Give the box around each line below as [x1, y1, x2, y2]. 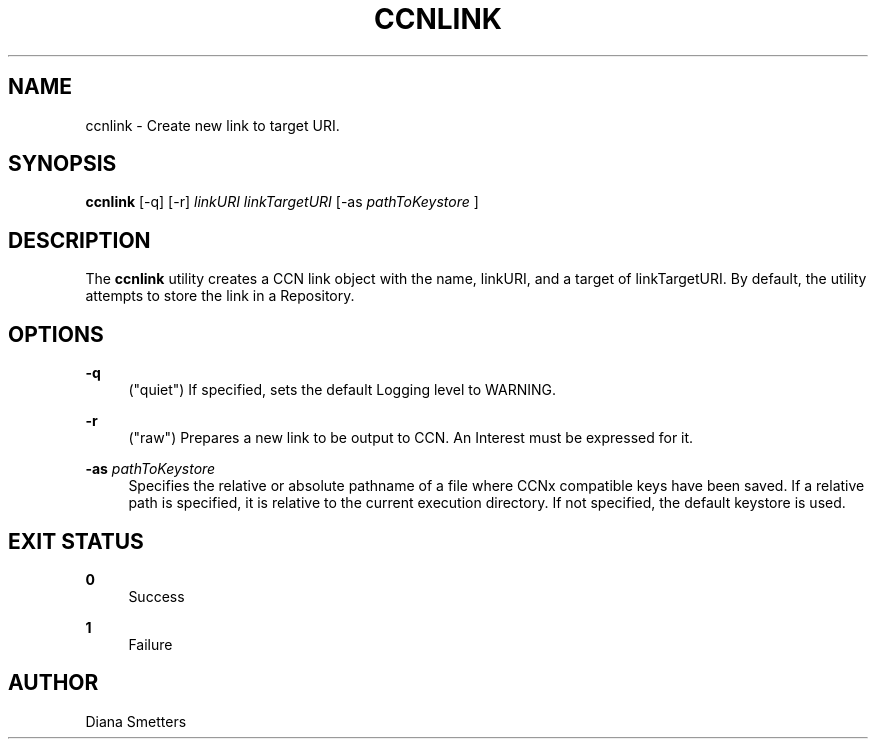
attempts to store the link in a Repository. [85, 287, 355, 305]
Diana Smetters [85, 712, 187, 730]
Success [128, 587, 185, 605]
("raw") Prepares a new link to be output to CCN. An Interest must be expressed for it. [128, 429, 694, 447]
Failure [128, 635, 173, 653]
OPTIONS [8, 321, 104, 347]
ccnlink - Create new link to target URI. [85, 116, 340, 134]
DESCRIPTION [8, 227, 151, 253]
